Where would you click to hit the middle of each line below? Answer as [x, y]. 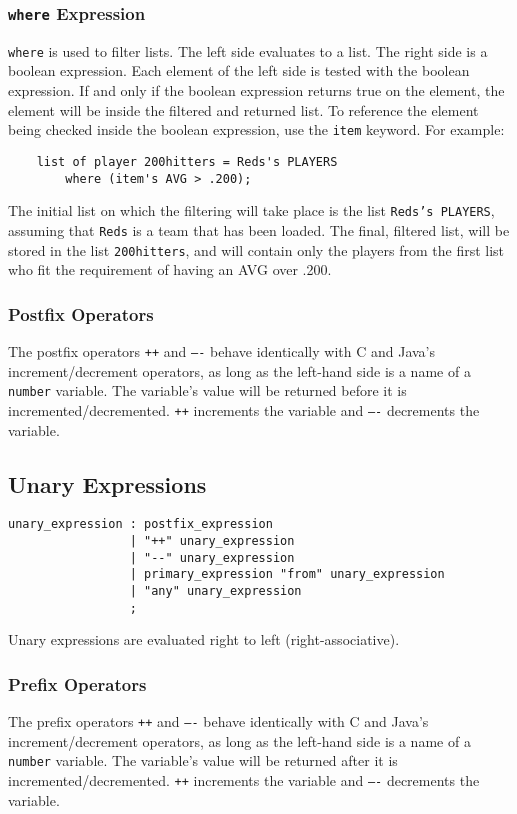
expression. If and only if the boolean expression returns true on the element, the [256, 90]
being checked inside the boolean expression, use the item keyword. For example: [256, 129]
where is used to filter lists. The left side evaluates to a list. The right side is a [248, 50]
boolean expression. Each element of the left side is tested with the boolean [239, 70]
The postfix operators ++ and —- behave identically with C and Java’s [222, 350]
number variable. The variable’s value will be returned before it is [207, 390]
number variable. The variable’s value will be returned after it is [203, 760]
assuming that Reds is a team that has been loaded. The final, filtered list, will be [259, 229]
